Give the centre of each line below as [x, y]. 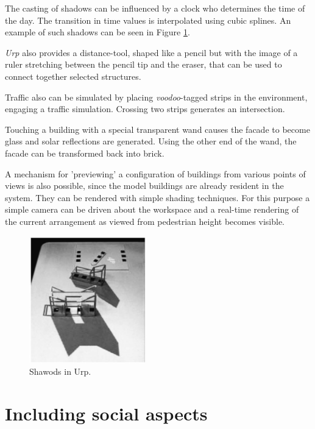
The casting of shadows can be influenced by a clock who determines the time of [155, 8]
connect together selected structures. [73, 76]
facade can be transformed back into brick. [85, 153]
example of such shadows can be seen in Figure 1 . [97, 32]
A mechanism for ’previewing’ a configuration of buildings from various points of [155, 173]
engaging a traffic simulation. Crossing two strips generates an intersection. [145, 109]
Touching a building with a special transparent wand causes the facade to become [157, 129]
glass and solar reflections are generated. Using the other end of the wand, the [151, 141]
